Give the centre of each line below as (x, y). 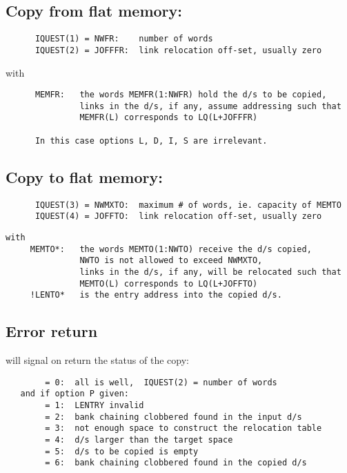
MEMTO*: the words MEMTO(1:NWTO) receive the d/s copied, (171, 249)
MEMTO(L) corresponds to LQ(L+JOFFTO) (169, 283)
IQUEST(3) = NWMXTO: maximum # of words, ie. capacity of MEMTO (188, 205)
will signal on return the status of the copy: (97, 360)
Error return (52, 331)
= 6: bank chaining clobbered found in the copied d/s (176, 463)
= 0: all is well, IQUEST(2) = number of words (161, 382)
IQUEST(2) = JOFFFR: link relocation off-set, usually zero (178, 50)
